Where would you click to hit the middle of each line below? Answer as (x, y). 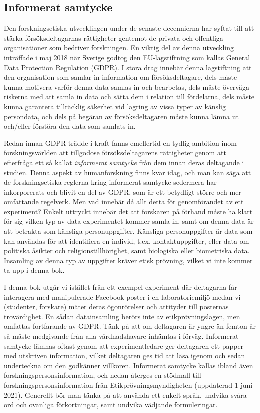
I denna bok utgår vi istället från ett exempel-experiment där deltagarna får (121, 287)
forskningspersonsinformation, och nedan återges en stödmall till (103, 375)
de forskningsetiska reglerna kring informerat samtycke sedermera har (110, 182)
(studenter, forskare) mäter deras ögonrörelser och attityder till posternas (116, 307)
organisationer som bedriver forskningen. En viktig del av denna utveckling (119, 48)
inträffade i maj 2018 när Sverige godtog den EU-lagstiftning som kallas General (127, 57)
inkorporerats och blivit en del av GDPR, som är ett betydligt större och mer (123, 192)
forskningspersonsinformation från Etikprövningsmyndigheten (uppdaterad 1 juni (128, 385)
